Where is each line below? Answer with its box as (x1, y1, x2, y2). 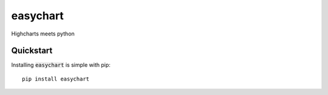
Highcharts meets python (11, 30, 75, 37)
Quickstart (11, 46, 53, 56)
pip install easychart (22, 75, 90, 82)
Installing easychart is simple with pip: (11, 61, 111, 69)
